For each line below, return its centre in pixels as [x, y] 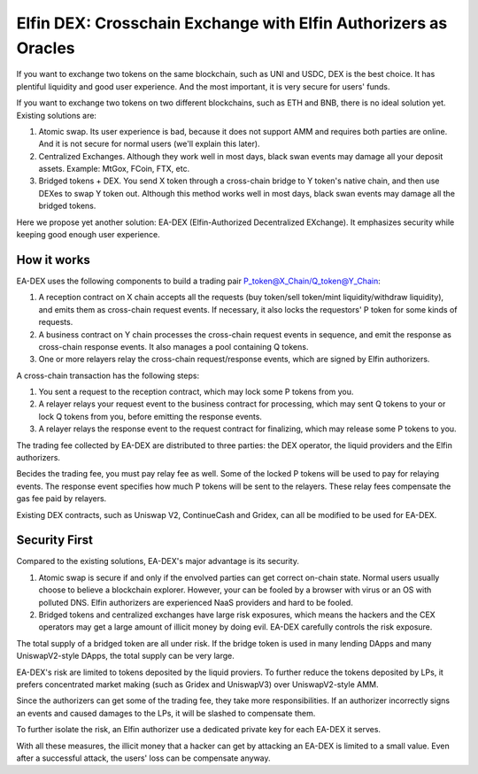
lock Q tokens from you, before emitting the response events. [150, 416]
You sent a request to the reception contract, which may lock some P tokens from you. [196, 392]
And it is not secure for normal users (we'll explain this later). [149, 144]
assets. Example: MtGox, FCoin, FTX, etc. [114, 169]
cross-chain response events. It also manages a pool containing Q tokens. [173, 346]
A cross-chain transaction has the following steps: [108, 375]
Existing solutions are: [57, 115]
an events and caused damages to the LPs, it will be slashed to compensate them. [166, 713]
